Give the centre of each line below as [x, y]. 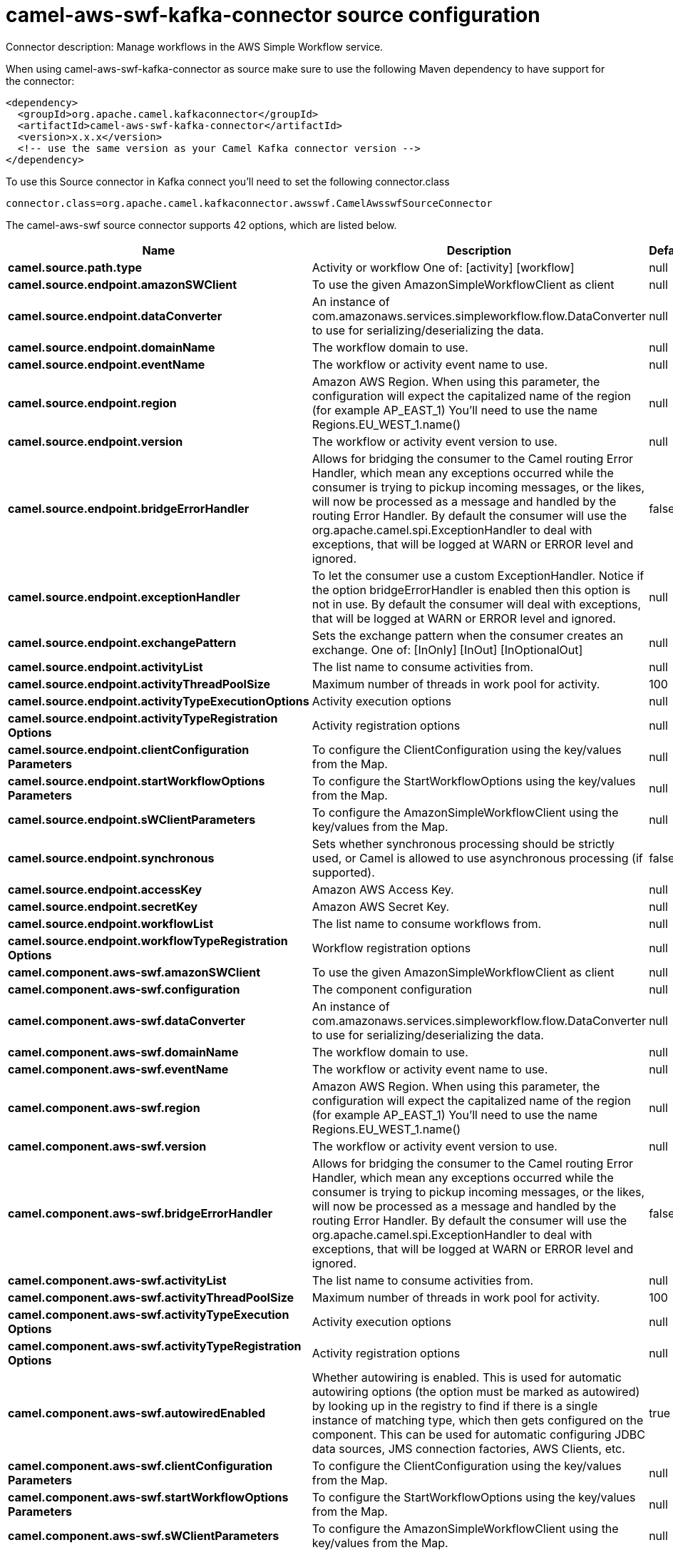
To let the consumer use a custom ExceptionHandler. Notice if [478, 575]
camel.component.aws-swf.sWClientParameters [144, 1535]
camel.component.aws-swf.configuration [124, 989]
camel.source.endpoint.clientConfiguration [129, 749]
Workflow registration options [391, 948]
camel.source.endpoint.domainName [112, 347]
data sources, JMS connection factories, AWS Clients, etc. [468, 1448]
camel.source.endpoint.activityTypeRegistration [143, 718]
